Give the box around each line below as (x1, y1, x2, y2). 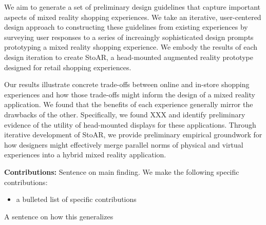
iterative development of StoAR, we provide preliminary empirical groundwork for (4, 129, 262, 140)
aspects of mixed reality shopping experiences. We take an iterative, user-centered (4, 11, 261, 22)
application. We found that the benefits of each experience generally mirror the (4, 99, 253, 110)
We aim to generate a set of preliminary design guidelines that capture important (4, 2, 260, 12)
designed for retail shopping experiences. (4, 62, 131, 72)
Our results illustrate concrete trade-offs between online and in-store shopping (4, 79, 250, 90)
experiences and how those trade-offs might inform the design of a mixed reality (4, 89, 255, 99)
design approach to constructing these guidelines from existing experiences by (4, 22, 248, 32)
